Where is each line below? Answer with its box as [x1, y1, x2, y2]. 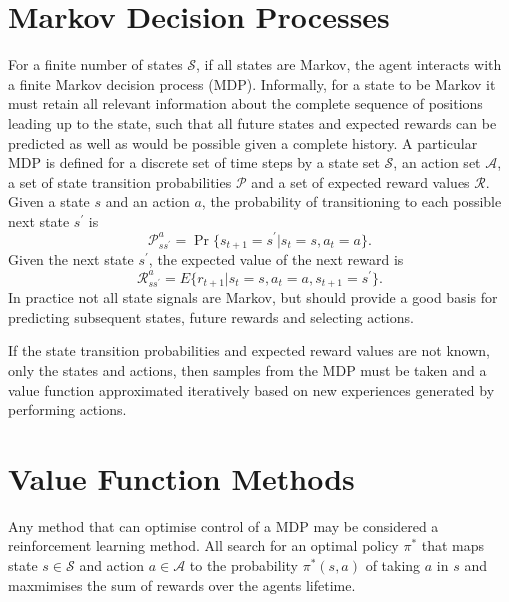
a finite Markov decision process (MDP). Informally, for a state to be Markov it [8, 73, 496, 94]
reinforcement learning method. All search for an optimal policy [8, 535, 399, 556]
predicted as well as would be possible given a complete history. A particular [8, 132, 478, 153]
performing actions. [8, 399, 127, 420]
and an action [105, 191, 190, 212]
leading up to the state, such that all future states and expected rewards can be [8, 112, 497, 133]
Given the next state [8, 249, 134, 269]
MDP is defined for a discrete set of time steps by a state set [8, 152, 380, 173]
